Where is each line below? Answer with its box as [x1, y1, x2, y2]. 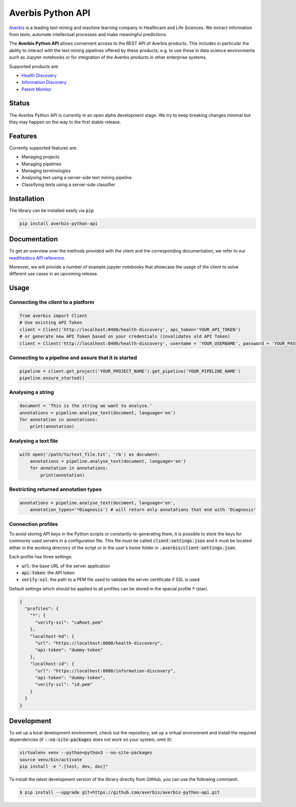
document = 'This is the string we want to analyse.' [19, 403, 152, 409]
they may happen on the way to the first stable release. [9, 119, 121, 125]
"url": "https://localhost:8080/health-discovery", [35, 640, 163, 646]
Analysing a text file [9, 437, 58, 444]
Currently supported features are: [9, 145, 77, 150]
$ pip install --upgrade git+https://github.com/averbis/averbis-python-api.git [19, 790, 220, 795]
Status [9, 99, 30, 108]
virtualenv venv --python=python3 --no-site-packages [19, 750, 152, 756]
